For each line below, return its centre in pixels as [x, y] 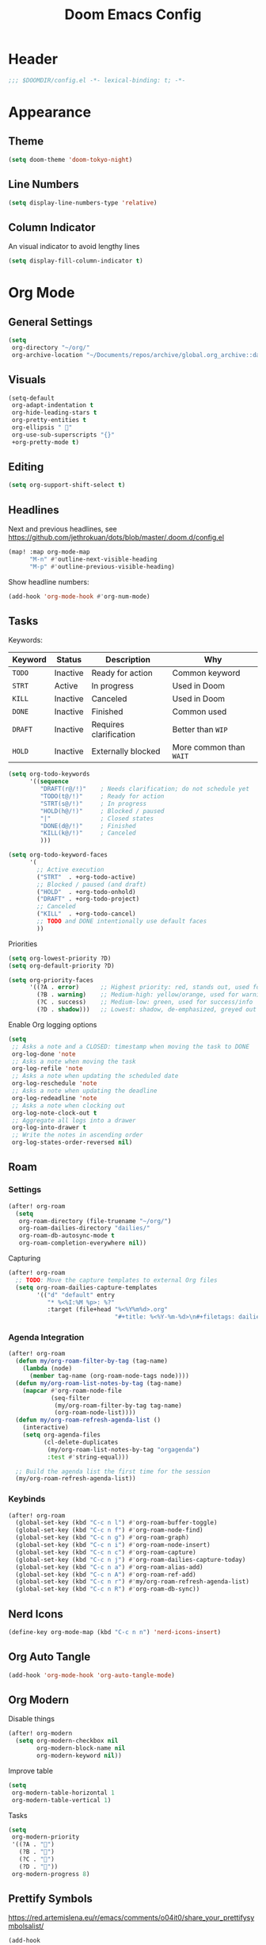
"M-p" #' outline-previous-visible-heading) [102, 566]
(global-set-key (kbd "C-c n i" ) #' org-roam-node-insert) [113, 1545]
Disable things [32, 1719]
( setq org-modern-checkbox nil [67, 1741]
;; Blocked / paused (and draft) [92, 884]
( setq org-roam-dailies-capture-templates [86, 1287]
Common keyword [206, 673]
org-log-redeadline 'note [54, 1098]
